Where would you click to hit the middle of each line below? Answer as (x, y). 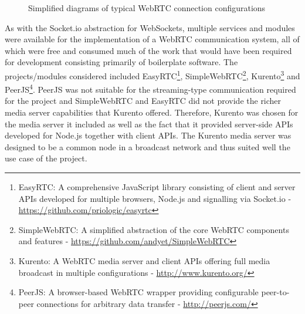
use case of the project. (46, 158)
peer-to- (275, 292)
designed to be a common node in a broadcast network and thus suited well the (148, 146)
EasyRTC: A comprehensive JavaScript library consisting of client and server (157, 187)
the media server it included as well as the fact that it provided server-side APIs (149, 124)
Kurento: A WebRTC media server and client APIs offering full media (144, 261)
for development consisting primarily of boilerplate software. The (121, 62)
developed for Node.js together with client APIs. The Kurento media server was (148, 135)
